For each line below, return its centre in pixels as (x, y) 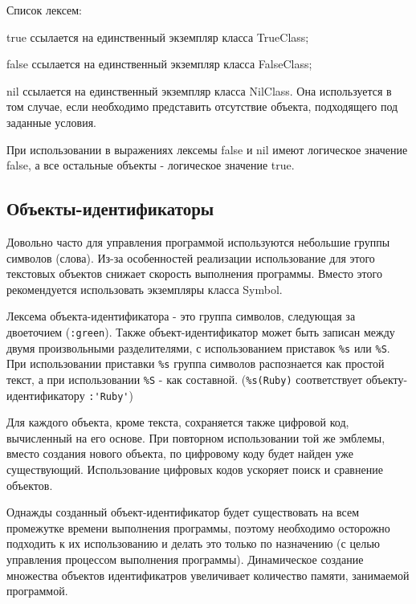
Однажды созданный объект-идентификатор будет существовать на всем (183, 512)
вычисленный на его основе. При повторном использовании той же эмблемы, (196, 437)
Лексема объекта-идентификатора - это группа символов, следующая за (181, 316)
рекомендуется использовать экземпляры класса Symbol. (145, 289)
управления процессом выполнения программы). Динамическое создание (185, 559)
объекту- (387, 379)
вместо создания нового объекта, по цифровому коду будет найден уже (180, 453)
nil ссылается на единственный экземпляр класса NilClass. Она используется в (199, 90)
